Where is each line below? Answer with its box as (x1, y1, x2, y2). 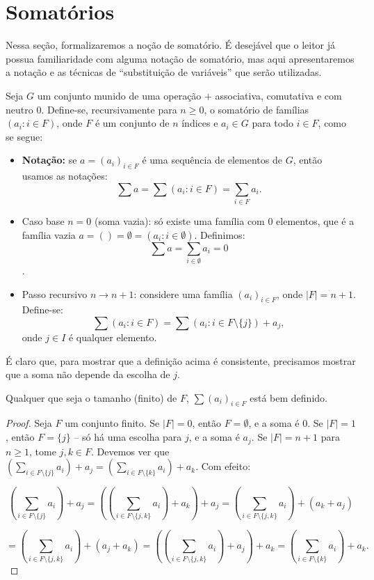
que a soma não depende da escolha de (6, 367, 170, 382)
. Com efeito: (195, 459, 251, 473)
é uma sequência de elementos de (142, 152, 282, 167)
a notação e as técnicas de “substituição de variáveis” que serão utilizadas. (6, 65, 322, 79)
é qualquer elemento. (68, 329, 157, 344)
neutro (6, 102, 33, 116)
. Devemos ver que (91, 444, 170, 458)
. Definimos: (194, 227, 245, 242)
